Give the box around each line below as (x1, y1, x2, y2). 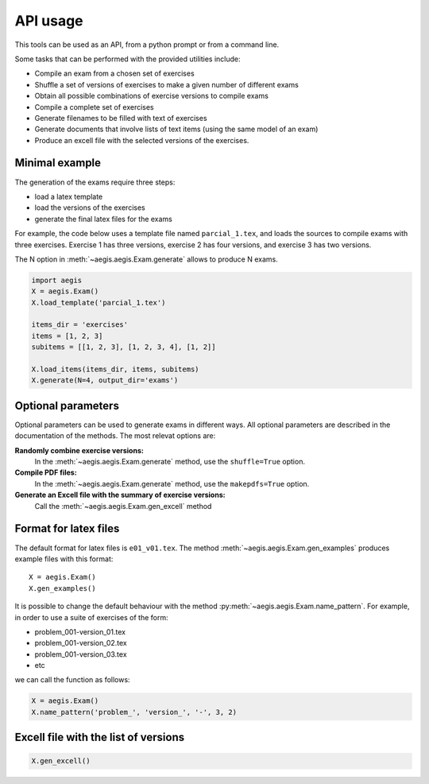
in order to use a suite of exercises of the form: (14, 612, 168, 622)
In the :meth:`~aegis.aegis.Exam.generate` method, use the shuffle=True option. (34, 457, 306, 467)
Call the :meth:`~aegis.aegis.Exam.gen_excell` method (34, 501, 212, 510)
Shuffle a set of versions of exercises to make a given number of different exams (34, 80, 300, 89)
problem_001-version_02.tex (34, 638, 127, 648)
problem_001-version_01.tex (34, 627, 126, 636)
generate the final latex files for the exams (34, 214, 172, 223)
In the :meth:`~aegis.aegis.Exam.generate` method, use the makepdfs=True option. (34, 479, 310, 488)
